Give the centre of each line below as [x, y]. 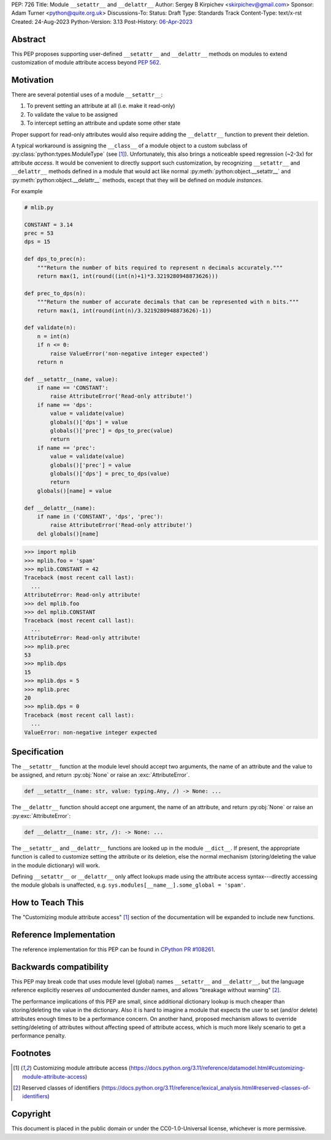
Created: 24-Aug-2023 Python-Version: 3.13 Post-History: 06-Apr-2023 [102, 21]
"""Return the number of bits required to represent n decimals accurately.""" [160, 268]
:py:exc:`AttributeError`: [41, 815]
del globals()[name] [68, 533]
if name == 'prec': [67, 448]
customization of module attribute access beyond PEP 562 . [86, 63]
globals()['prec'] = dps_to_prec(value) [112, 431]
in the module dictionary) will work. [56, 865]
